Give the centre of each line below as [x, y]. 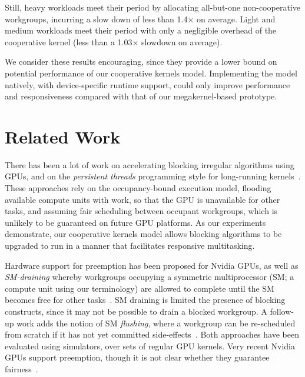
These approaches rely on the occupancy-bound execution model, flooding [138, 188]
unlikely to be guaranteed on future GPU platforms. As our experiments [135, 222]
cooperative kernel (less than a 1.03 [69, 41]
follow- [282, 311]
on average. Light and [236, 19]
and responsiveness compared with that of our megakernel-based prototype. [141, 96]
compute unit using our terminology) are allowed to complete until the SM [140, 288]
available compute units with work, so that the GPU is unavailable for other [142, 199]
